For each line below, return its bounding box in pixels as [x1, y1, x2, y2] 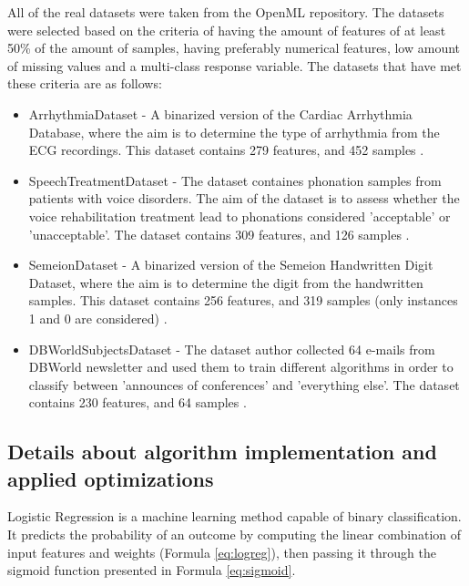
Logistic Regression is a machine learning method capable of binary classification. [7, 507, 462, 526]
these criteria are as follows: [7, 74, 162, 93]
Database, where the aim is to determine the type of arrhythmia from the [28, 122, 440, 141]
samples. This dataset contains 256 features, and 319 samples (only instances [28, 291, 458, 310]
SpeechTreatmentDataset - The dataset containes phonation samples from [28, 170, 442, 190]
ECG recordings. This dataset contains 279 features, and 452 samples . [28, 140, 424, 159]
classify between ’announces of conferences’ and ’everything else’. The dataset [28, 375, 460, 394]
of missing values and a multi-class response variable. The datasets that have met [7, 56, 462, 75]
